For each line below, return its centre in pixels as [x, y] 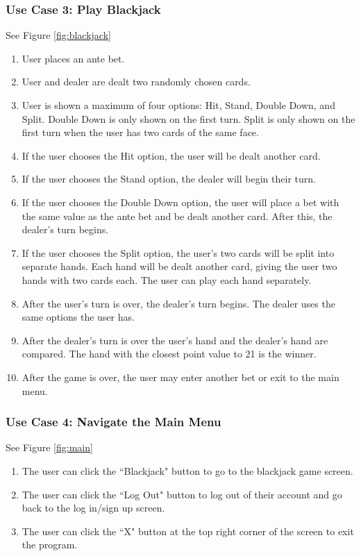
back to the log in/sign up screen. [93, 508]
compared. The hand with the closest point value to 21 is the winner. [169, 354]
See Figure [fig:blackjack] [58, 35]
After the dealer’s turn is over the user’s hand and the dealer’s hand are [175, 340]
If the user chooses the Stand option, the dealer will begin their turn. [169, 179]
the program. [50, 545]
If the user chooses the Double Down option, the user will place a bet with [180, 202]
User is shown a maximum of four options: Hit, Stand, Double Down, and [178, 105]
